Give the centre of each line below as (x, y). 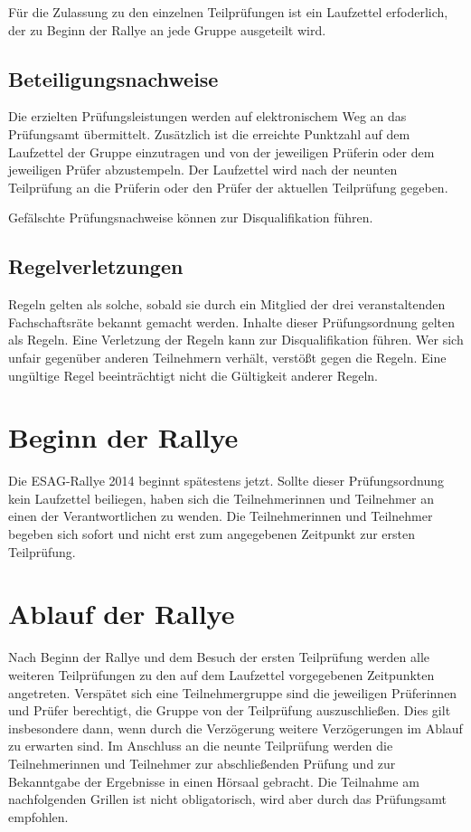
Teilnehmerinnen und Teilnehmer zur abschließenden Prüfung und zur (202, 763)
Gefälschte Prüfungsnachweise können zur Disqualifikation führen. (191, 217)
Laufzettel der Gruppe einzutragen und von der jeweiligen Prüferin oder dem (221, 151)
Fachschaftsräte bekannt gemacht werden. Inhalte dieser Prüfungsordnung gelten (232, 321)
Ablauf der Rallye (122, 614)
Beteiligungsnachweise (113, 78)
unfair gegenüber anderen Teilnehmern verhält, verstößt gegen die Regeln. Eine (227, 357)
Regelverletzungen (96, 266)
